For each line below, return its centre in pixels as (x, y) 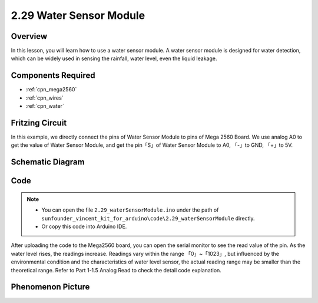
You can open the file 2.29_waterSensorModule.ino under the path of (130, 210)
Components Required (53, 76)
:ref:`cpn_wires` (45, 98)
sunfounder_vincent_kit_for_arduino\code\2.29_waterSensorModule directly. (148, 218)
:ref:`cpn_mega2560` (51, 90)
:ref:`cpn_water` (45, 106)
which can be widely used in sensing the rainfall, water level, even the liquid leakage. (114, 58)
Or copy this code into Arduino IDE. (84, 226)
